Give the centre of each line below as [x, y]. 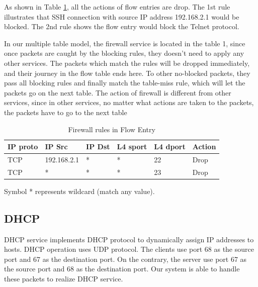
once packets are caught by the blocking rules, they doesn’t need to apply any [124, 53]
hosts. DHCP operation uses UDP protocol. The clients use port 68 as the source [129, 249]
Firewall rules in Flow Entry [112, 129]
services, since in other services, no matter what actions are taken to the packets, [129, 102]
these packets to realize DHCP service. [64, 279]
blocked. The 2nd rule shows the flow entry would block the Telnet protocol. [122, 26]
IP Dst [98, 147]
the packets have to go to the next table [66, 112]
